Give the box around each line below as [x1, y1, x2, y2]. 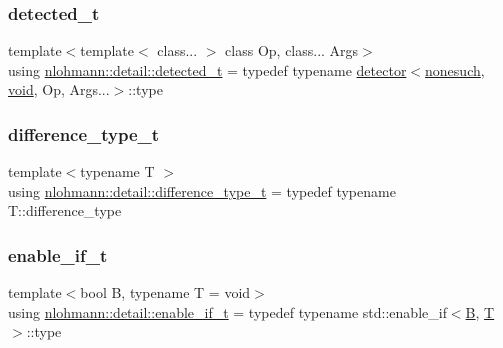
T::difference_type [8, 200, 122, 221]
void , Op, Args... [8, 79, 110, 100]
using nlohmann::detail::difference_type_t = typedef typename [8, 180, 396, 201]
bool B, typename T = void [80, 282, 251, 303]
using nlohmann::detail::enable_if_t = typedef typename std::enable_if [8, 301, 447, 322]
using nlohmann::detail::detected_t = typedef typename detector [8, 59, 407, 80]
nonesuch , [425, 59, 485, 80]
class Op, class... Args [225, 40, 359, 61]
